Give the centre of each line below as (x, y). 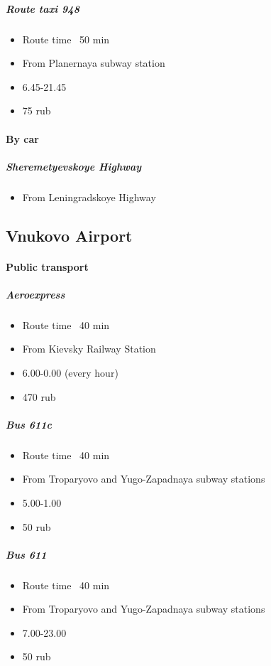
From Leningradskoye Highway (89, 197)
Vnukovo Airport (69, 235)
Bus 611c (29, 424)
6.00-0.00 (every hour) (70, 372)
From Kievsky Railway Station (89, 349)
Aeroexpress (35, 294)
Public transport (47, 266)
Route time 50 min (66, 39)
